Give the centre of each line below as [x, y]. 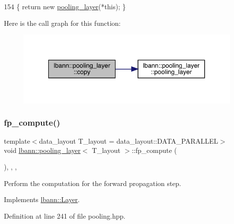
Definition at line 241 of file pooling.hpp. [65, 215]
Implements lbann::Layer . [42, 199]
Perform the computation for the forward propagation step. [93, 183]
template [17, 140]
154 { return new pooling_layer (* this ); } [65, 6]
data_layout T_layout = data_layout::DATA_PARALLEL [129, 140]
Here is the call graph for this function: [62, 23]
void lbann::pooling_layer [42, 150]
